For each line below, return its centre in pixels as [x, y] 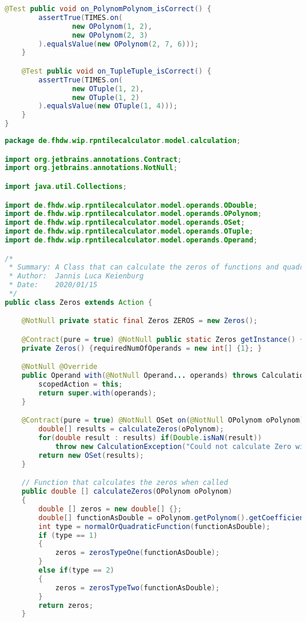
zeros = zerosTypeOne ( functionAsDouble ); [137, 553]
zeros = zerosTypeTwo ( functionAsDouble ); [137, 588]
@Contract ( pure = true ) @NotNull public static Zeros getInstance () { [163, 339]
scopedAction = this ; [81, 385]
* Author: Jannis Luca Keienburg [76, 276]
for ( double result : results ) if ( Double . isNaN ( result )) [150, 438]
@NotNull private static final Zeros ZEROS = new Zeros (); [139, 321]
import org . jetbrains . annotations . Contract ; [93, 159]
